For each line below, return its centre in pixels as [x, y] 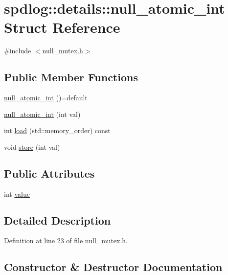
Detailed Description [57, 220]
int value [17, 194]
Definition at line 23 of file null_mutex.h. [66, 241]
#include [18, 51]
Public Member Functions [71, 77]
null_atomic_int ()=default [46, 98]
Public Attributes [49, 173]
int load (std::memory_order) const [57, 130]
